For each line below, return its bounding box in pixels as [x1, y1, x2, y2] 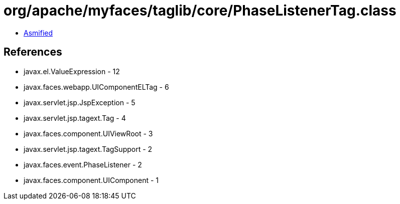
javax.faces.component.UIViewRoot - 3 [24, 129, 153, 138]
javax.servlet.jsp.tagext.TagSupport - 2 [24, 144, 153, 153]
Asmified [24, 28, 53, 37]
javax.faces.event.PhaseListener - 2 [24, 160, 142, 169]
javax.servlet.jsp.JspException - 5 [24, 98, 136, 107]
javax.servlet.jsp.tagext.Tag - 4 [24, 113, 126, 122]
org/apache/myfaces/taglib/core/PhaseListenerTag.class [4, 2, 396, 19]
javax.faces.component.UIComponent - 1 [24, 175, 159, 184]
